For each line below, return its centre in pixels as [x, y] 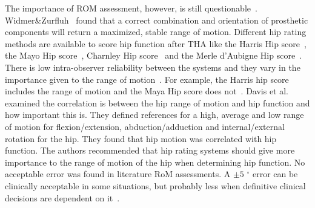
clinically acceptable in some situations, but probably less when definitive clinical [155, 185]
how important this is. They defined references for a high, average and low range [154, 115]
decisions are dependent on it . [62, 197]
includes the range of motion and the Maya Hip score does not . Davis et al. [147, 91]
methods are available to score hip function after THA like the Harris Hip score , [156, 43]
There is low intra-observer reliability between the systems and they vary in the [153, 67]
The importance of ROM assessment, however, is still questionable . [131, 8]
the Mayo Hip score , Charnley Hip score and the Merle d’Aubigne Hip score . [154, 55]
